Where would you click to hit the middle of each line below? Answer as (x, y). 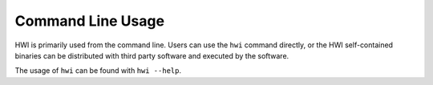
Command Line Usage (89, 21)
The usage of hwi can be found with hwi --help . (98, 71)
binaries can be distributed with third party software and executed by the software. (152, 55)
